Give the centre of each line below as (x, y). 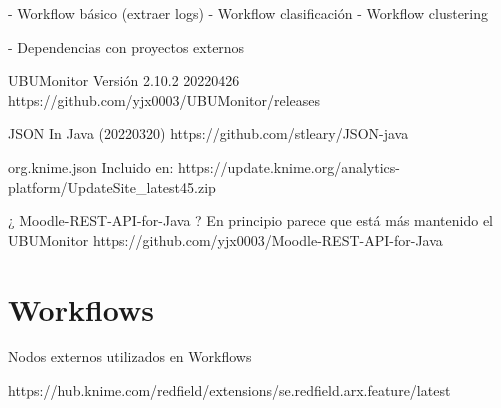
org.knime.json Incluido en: (91, 166)
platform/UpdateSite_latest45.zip (112, 186)
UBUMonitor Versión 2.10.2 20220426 (124, 80)
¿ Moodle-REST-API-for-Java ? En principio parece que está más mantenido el (251, 220)
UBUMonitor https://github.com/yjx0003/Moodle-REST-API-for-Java (225, 239)
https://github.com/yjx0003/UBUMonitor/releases (164, 99)
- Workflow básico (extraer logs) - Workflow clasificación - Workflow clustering (248, 13)
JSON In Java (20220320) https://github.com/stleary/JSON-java (208, 133)
